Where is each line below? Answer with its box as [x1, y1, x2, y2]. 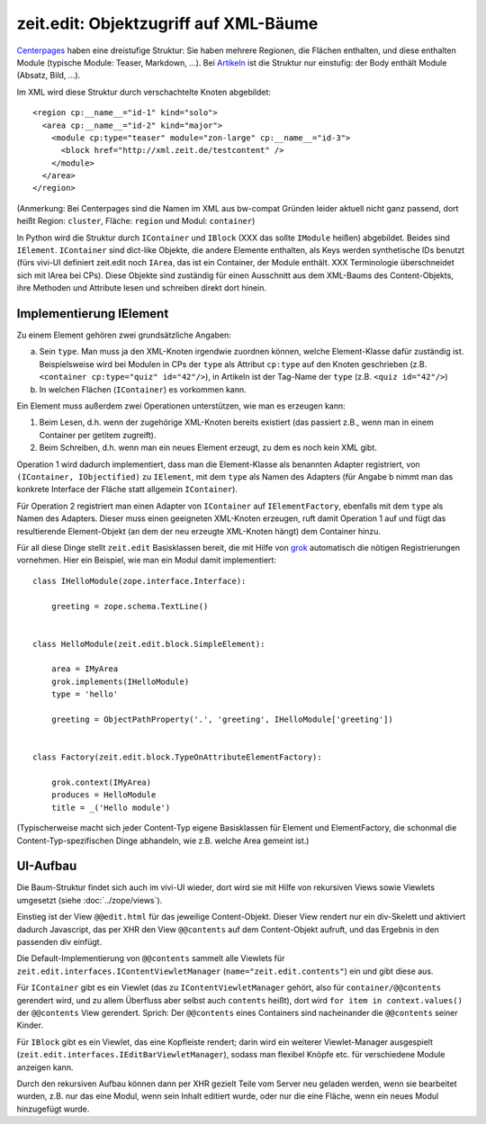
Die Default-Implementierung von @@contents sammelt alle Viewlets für [16, 953, 285, 964]
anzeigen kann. [16, 1062, 74, 1073]
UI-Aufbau [16, 859, 77, 874]
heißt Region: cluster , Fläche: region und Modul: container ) [16, 216, 256, 227]
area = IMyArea [50, 664, 119, 674]
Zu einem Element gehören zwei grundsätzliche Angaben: [16, 329, 231, 341]
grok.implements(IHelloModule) [50, 676, 190, 687]
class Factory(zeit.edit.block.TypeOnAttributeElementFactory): [32, 752, 323, 762]
